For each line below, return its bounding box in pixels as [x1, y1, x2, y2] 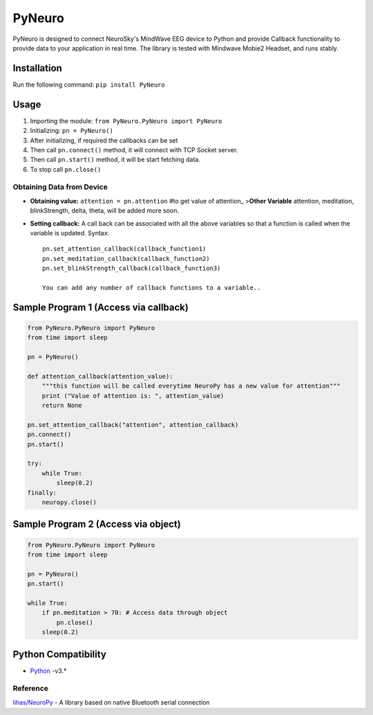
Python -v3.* [30, 667, 67, 675]
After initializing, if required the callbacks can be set [30, 136, 178, 145]
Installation [12, 62, 62, 74]
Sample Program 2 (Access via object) [12, 518, 181, 530]
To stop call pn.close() [30, 165, 102, 173]
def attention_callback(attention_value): [27, 372, 173, 380]
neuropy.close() [41, 498, 97, 506]
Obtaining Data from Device [12, 182, 108, 192]
